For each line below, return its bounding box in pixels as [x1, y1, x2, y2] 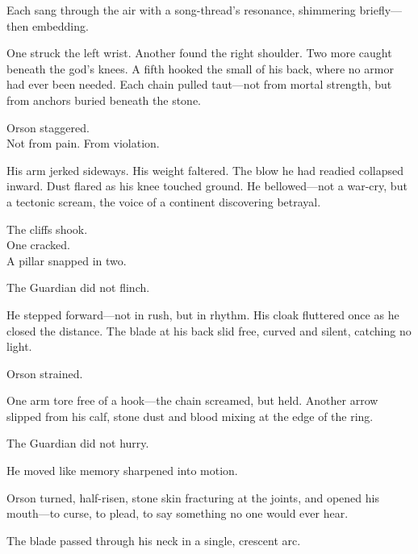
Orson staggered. [6, 119, 90, 135]
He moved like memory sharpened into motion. [6, 462, 238, 479]
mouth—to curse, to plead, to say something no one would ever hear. [6, 505, 349, 522]
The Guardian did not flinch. [6, 279, 150, 296]
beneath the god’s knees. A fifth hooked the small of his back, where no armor [6, 60, 394, 77]
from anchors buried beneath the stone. [6, 91, 202, 108]
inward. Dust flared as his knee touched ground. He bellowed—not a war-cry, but [6, 177, 408, 194]
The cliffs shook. [6, 220, 88, 237]
